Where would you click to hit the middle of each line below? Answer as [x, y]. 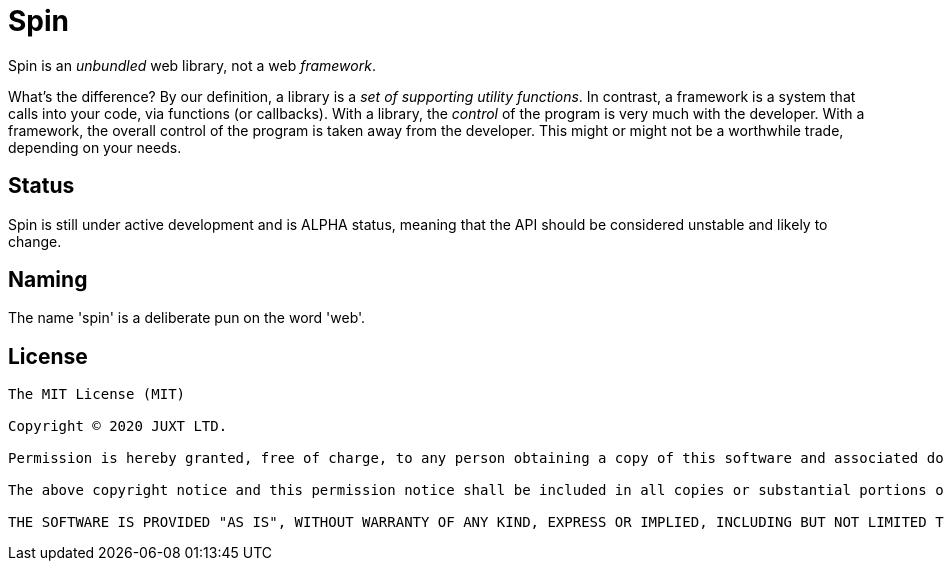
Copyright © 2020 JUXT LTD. [118, 426]
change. [35, 241]
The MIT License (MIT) [97, 394]
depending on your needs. [95, 147]
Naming [48, 280]
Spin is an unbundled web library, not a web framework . [192, 65]
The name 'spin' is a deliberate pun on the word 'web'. [187, 318]
